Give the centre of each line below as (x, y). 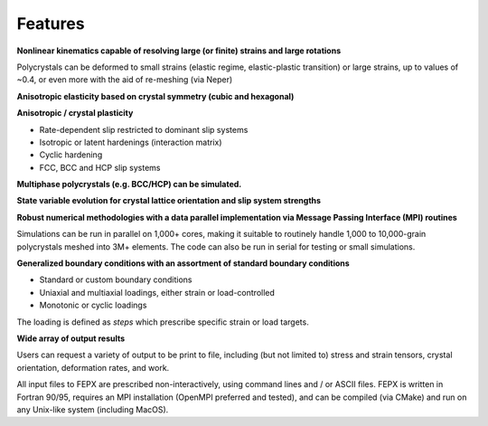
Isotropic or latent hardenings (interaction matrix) (131, 142)
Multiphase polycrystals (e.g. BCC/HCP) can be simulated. (129, 185)
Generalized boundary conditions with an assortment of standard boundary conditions (183, 263)
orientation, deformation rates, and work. (93, 367)
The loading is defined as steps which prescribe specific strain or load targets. (163, 322)
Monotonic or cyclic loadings (93, 305)
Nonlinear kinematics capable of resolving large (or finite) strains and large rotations (179, 51)
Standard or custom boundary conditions (116, 279)
